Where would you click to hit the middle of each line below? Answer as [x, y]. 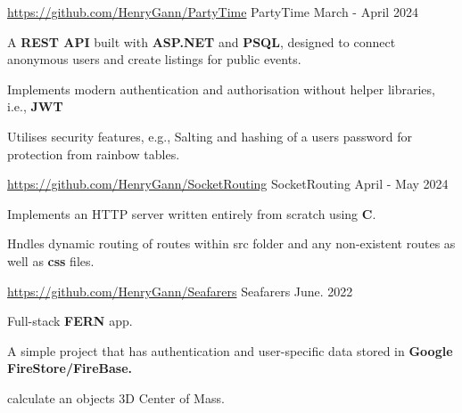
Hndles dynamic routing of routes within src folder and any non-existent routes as [231, 243]
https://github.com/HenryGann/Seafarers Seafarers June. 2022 [180, 291]
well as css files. [51, 260]
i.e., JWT [35, 106]
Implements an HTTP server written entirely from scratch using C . [192, 213]
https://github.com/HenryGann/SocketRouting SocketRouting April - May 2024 [228, 184]
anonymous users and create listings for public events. [154, 59]
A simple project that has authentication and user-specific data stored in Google [230, 350]
